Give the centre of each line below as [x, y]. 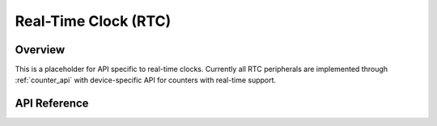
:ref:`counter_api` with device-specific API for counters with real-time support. [146, 80]
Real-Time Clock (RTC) [93, 21]
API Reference [52, 104]
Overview [40, 50]
